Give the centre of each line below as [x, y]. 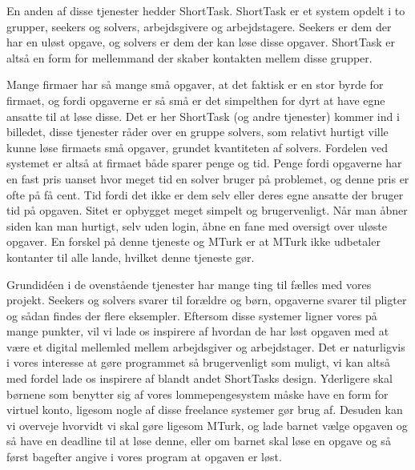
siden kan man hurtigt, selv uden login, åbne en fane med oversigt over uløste [197, 225]
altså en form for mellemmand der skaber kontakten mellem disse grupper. [189, 57]
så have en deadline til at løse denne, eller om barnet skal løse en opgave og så [199, 441]
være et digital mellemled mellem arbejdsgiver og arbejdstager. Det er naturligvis [206, 346]
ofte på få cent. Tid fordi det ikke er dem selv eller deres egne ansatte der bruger [205, 194]
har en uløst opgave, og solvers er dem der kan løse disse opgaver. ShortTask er [201, 42]
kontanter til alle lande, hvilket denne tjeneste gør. [131, 257]
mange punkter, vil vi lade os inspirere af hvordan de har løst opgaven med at [198, 331]
